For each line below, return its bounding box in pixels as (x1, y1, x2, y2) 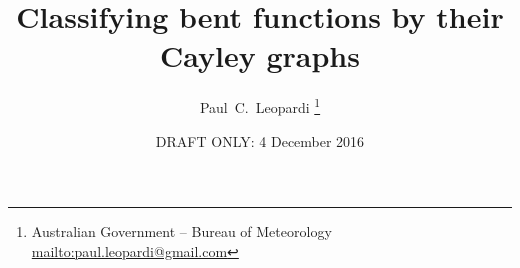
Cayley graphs (160, 35, 360, 76)
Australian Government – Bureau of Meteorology (31, 221, 332, 242)
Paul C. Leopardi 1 (199, 94, 321, 117)
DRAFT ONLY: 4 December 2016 (155, 130, 365, 151)
